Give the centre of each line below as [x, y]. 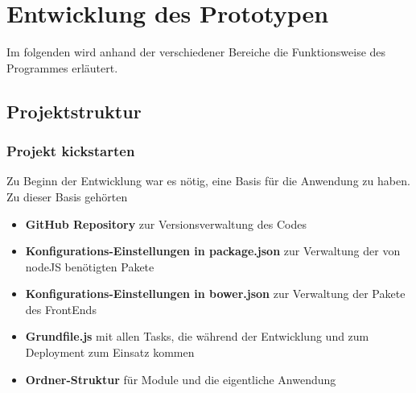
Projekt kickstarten [71, 151]
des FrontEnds [61, 309]
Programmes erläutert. [62, 67]
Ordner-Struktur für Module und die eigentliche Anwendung [181, 379]
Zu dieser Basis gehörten [67, 196]
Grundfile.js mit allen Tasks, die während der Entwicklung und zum [197, 336]
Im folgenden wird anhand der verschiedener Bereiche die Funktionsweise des [196, 52]
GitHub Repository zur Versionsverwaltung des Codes [166, 223]
